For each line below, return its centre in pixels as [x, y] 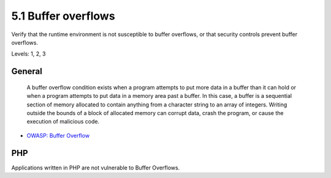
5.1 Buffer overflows [63, 16]
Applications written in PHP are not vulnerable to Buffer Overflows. [96, 168]
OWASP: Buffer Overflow [58, 135]
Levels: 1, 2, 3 [29, 54]
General [27, 71]
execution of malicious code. [63, 122]
